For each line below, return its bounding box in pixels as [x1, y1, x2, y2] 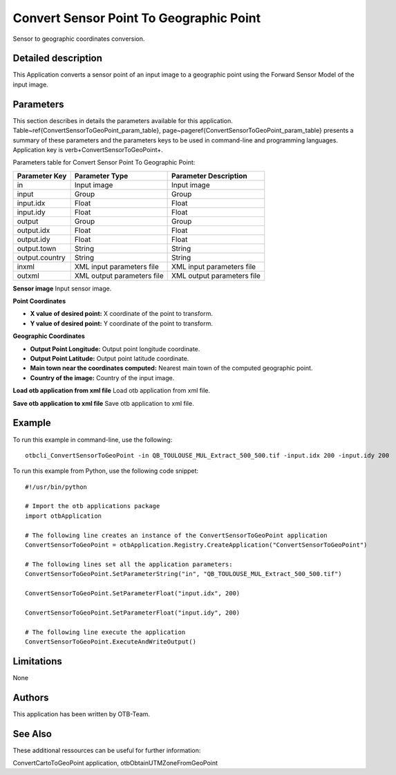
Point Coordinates [12, 297, 66, 306]
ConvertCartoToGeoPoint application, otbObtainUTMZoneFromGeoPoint [12, 759, 218, 767]
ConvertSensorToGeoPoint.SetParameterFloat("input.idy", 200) [25, 608, 241, 617]
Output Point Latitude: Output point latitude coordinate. [30, 355, 189, 363]
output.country [17, 252, 66, 262]
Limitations [12, 655, 62, 667]
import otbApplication [25, 512, 102, 520]
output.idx [17, 225, 50, 235]
